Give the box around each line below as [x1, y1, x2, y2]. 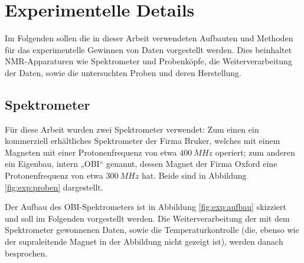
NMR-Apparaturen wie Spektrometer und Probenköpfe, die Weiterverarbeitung [5, 55, 292, 67]
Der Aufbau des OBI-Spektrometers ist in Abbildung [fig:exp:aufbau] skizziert [5, 200, 286, 213]
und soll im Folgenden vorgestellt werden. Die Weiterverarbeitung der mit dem [5, 212, 290, 224]
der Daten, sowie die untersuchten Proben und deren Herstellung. [5, 66, 242, 78]
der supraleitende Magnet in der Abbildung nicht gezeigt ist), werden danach [5, 235, 283, 248]
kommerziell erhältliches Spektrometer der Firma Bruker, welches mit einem [5, 134, 280, 147]
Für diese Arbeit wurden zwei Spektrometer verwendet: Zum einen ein [5, 123, 259, 135]
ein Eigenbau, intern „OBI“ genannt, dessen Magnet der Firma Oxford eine [5, 157, 277, 170]
